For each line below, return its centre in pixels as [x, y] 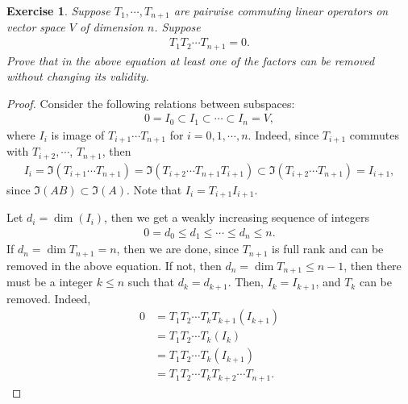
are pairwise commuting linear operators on [281, 10]
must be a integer [50, 282]
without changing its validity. [78, 76]
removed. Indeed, [49, 298]
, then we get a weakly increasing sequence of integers [237, 217]
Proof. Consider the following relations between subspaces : [151, 103]
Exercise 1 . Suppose [58, 10]
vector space [36, 27]
